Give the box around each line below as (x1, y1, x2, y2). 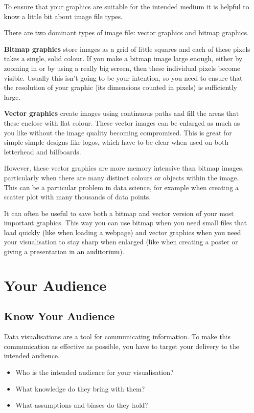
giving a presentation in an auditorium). (4, 246, 124, 257)
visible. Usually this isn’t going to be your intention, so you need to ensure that (4, 72, 243, 83)
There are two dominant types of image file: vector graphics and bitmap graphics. (4, 27, 249, 38)
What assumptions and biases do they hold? (15, 400, 148, 410)
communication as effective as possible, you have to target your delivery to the (4, 341, 239, 351)
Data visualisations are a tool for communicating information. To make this (4, 331, 231, 342)
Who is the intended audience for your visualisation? (15, 367, 174, 377)
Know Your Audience (4, 308, 115, 324)
